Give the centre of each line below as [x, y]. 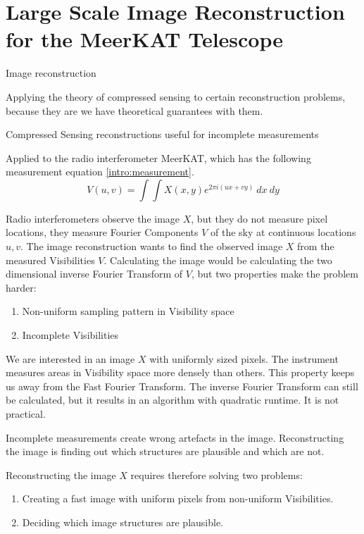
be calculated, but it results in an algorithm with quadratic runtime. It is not [172, 400]
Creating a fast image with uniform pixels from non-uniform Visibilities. [178, 498]
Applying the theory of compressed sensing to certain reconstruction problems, [176, 96]
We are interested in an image [70, 358]
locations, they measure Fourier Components [102, 232]
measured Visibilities [50, 260]
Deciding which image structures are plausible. [123, 522]
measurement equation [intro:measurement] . [100, 172]
